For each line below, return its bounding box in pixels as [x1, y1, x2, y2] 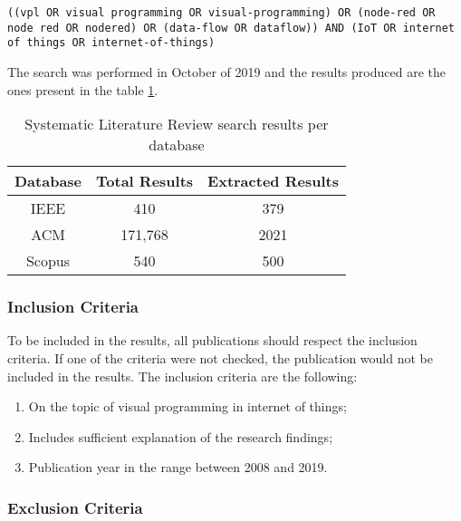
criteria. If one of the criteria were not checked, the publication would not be [7, 348, 433, 367]
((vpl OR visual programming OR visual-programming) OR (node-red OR [7, 6, 436, 19]
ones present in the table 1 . [7, 80, 158, 99]
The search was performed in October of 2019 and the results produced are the [7, 62, 446, 81]
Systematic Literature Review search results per [24, 113, 329, 135]
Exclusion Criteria [7, 496, 143, 518]
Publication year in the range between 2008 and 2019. [28, 458, 328, 477]
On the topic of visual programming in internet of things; [28, 397, 347, 416]
